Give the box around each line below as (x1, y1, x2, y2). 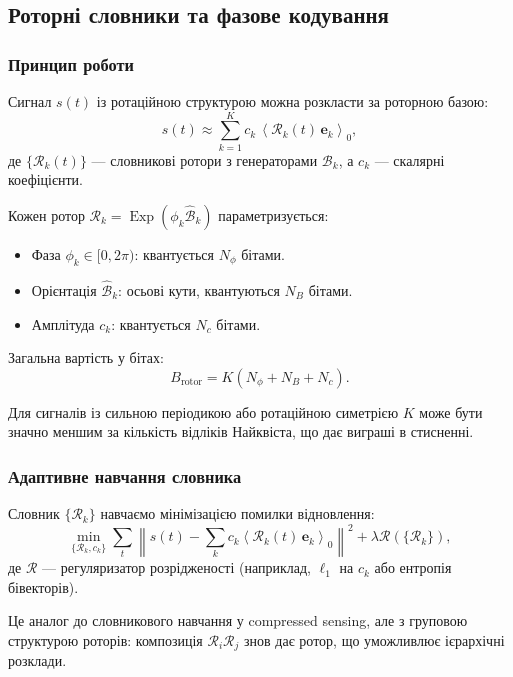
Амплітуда (31, 313, 95, 334)
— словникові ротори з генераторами (91, 149, 318, 170)
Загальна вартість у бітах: (8, 347, 164, 368)
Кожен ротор (8, 204, 85, 225)
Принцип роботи (8, 51, 134, 76)
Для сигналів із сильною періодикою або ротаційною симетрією (8, 401, 399, 422)
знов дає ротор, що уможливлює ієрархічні (244, 629, 505, 650)
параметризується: (218, 204, 329, 225)
